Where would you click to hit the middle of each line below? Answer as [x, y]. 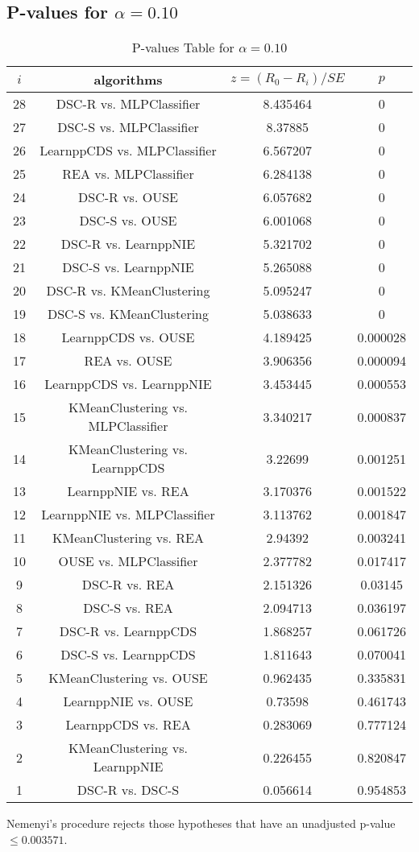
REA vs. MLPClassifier [128, 174]
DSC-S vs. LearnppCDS [128, 655]
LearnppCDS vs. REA [128, 725]
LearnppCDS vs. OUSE [128, 337]
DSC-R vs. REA [128, 585]
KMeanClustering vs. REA [128, 538]
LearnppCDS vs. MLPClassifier [128, 151]
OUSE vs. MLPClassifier [128, 561]
